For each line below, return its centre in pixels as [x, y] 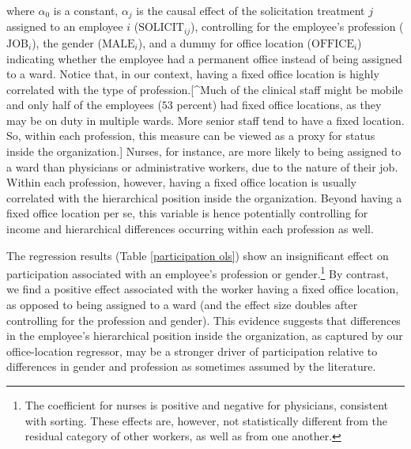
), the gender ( [67, 42]
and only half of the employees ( [84, 105]
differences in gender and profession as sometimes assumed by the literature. [191, 366]
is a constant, [86, 10]
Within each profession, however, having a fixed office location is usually [181, 182]
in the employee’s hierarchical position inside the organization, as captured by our [205, 336]
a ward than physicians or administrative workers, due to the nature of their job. [202, 166]
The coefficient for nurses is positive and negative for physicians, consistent [206, 405]
